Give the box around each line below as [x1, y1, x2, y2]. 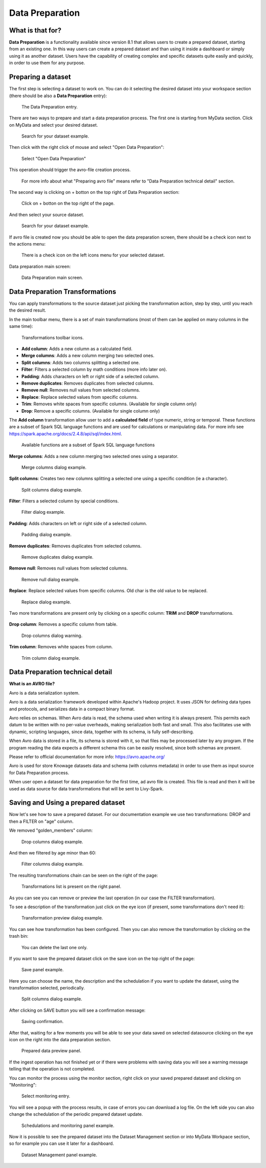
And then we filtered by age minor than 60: [9, 849, 97, 855]
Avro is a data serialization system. [9, 690, 80, 696]
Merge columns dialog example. [21, 464, 87, 470]
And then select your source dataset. [9, 212, 85, 217]
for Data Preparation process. [9, 770, 69, 776]
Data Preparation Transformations [9, 287, 116, 296]
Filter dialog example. [21, 509, 65, 515]
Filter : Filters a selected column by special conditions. [9, 498, 119, 504]
